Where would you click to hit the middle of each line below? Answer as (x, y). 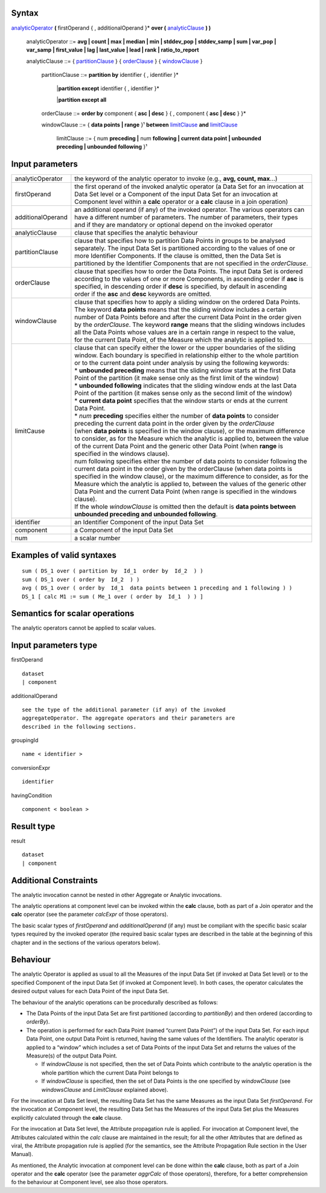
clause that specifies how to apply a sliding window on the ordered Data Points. (187, 302)
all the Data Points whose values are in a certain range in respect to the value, (185, 332)
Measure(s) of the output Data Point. (72, 1056)
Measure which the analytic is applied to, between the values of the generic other (190, 484)
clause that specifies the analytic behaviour (136, 233)
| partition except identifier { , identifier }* (108, 88)
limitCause (30, 431)
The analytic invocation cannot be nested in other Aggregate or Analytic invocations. (117, 895)
